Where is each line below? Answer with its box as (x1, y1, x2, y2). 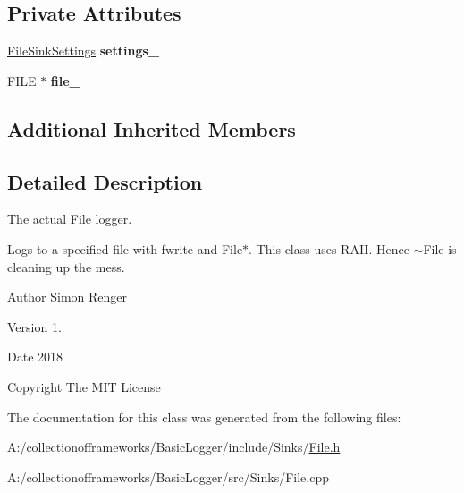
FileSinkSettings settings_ (7, 41, 159, 60)
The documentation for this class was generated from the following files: (7, 407, 401, 426)
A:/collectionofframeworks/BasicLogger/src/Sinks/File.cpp (7, 467, 329, 486)
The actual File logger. (7, 209, 132, 228)
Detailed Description (7, 167, 203, 195)
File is (423, 239, 457, 258)
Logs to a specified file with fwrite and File (7, 239, 243, 258)
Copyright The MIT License (7, 377, 161, 395)
